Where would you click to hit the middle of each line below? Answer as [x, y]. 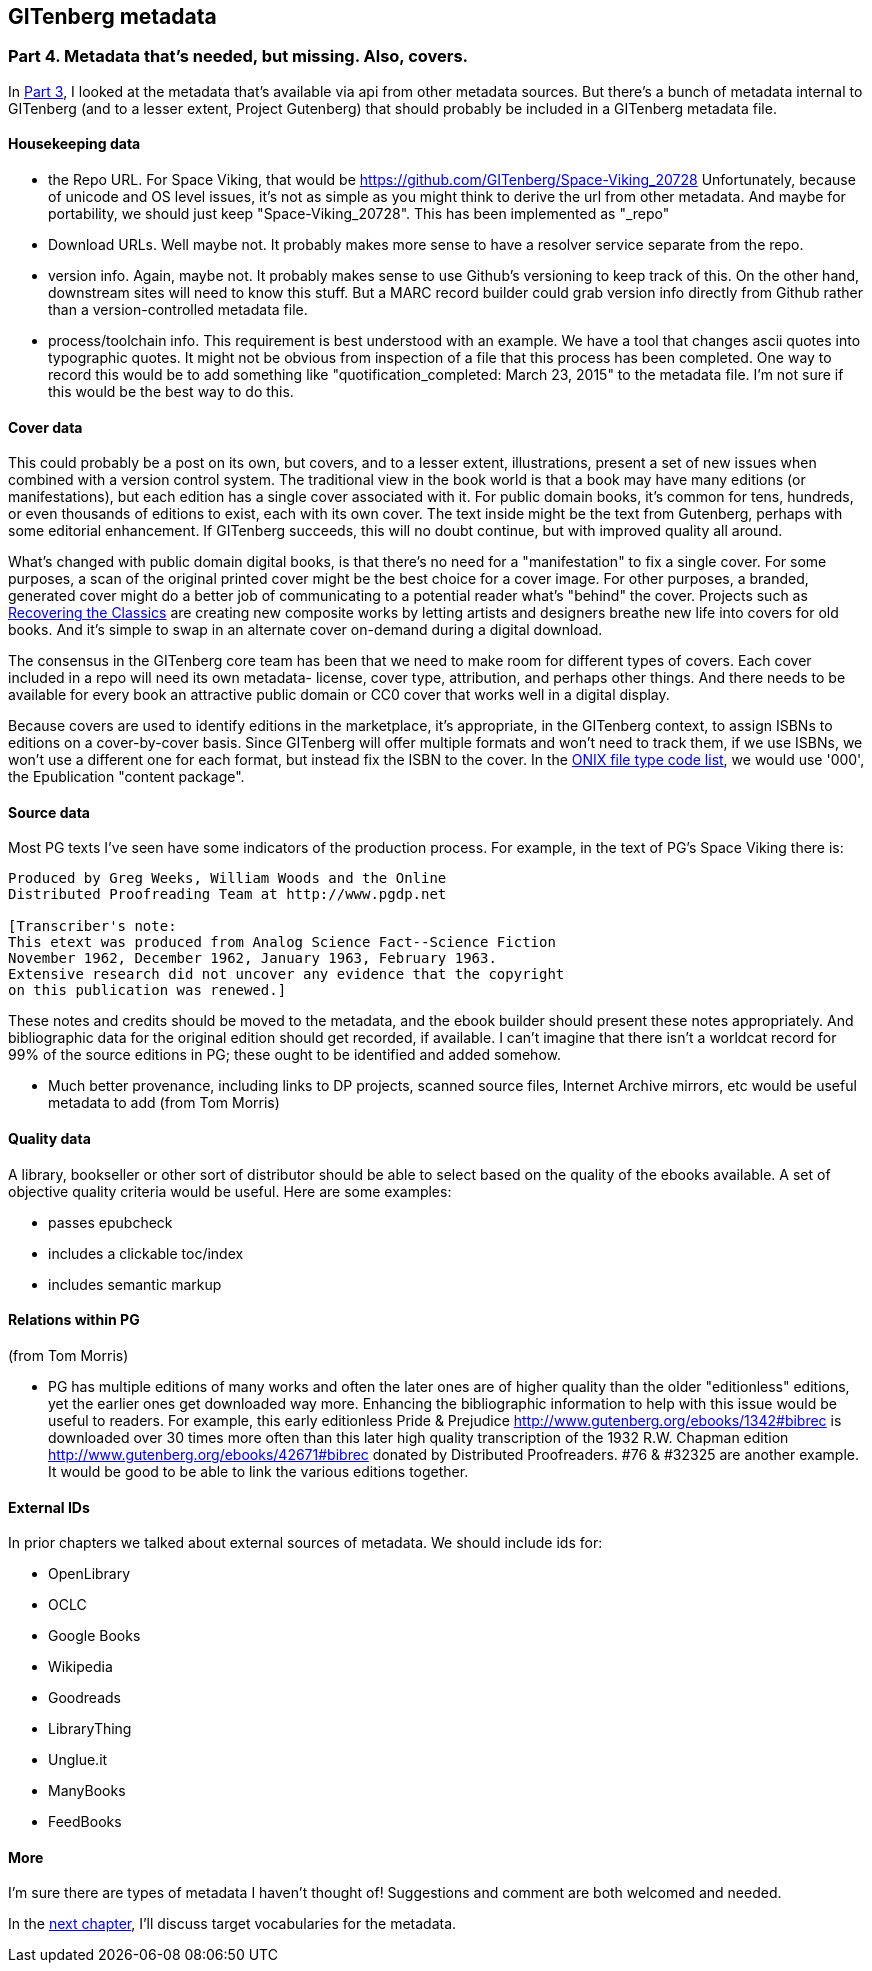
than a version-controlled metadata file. [178, 310]
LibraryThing [90, 1729]
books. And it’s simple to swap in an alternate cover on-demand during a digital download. [305, 630]
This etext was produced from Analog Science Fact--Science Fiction [282, 942]
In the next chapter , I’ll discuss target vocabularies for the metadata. [232, 1924]
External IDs [49, 1507]
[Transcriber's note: [92, 926]
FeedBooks [85, 1822]
